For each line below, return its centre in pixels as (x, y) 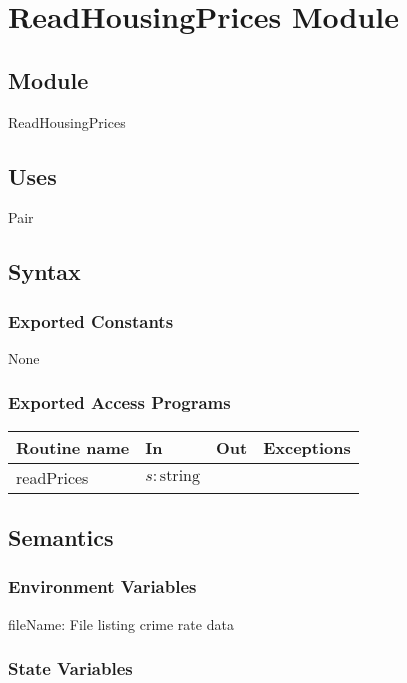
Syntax (44, 271)
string (179, 475)
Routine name (73, 447)
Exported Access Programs (119, 402)
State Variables (70, 668)
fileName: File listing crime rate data (121, 623)
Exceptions (307, 447)
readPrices (52, 477)
